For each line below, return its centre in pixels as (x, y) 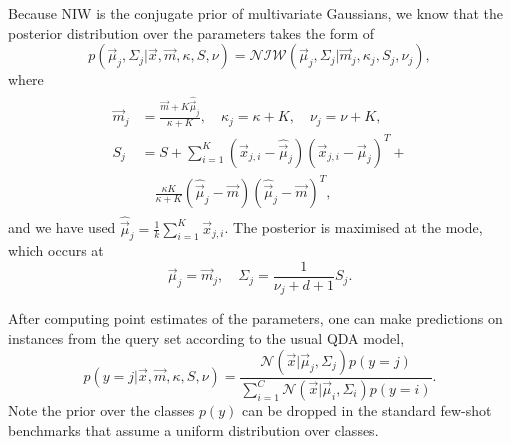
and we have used (62, 227)
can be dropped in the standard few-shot (366, 410)
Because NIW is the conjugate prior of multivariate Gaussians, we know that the (256, 13)
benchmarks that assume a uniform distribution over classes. (193, 429)
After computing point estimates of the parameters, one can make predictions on (255, 318)
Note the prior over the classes (101, 410)
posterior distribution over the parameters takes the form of (191, 32)
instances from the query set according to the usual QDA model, (206, 338)
